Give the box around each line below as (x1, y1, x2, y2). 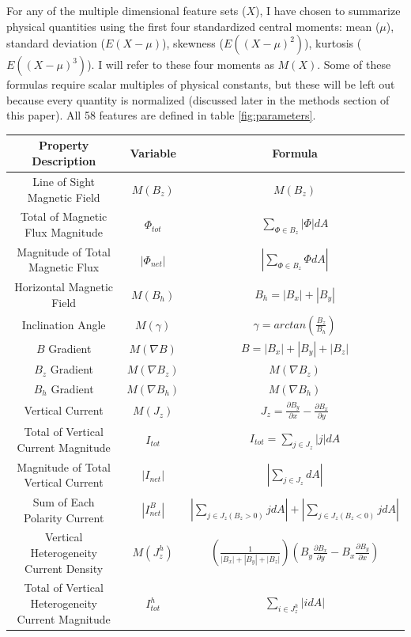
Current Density (25, 559, 104, 576)
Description (32, 153, 96, 169)
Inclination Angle (21, 317, 106, 333)
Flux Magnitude (25, 223, 103, 240)
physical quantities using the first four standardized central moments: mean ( (6, 17, 380, 34)
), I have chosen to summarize (255, 2, 401, 18)
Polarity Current (23, 509, 104, 525)
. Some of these (317, 56, 391, 73)
